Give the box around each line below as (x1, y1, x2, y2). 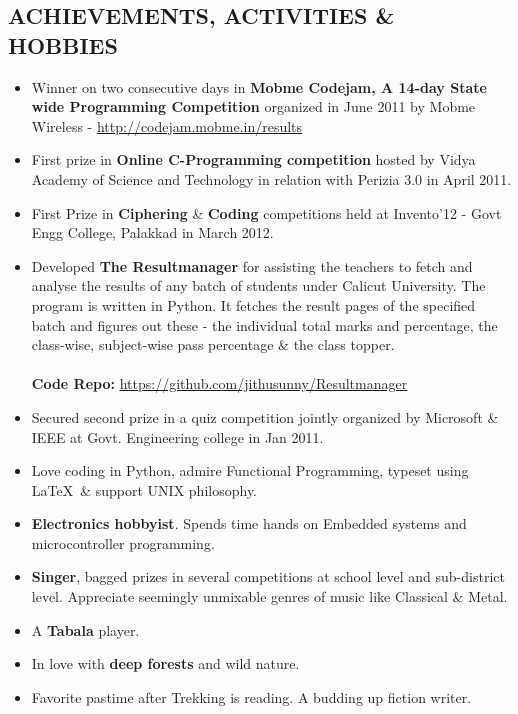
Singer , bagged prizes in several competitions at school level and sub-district (31, 566, 505, 587)
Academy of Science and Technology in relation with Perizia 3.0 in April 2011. (31, 168, 512, 189)
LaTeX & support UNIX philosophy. (31, 479, 257, 500)
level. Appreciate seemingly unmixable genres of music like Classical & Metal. (31, 586, 508, 607)
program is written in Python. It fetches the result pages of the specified (31, 294, 476, 315)
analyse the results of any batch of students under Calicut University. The (31, 275, 486, 296)
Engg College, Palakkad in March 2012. (31, 222, 274, 243)
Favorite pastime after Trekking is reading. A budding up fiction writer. (31, 686, 472, 707)
